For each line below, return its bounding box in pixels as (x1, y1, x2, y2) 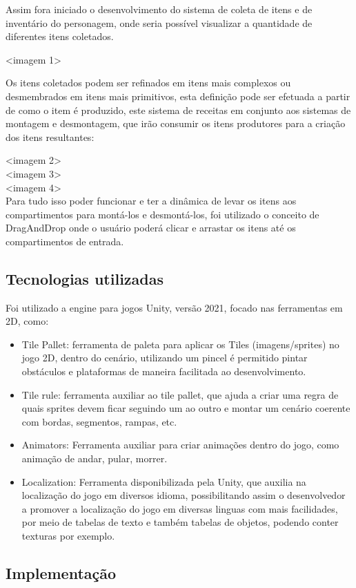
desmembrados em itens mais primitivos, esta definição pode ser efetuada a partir (6, 88, 350, 103)
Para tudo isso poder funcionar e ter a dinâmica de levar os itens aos (6, 193, 297, 208)
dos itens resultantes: (6, 129, 95, 144)
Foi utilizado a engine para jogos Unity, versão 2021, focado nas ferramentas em (6, 300, 343, 314)
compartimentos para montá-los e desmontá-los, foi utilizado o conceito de (6, 207, 319, 221)
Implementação (6, 562, 117, 583)
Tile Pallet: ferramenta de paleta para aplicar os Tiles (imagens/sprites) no (21, 336, 339, 351)
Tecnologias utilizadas (6, 267, 164, 289)
